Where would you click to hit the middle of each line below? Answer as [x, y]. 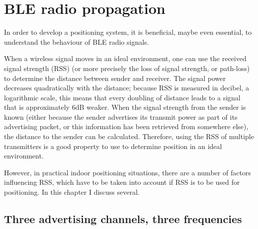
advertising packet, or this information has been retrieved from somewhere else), [126, 126]
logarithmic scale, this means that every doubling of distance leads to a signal [122, 97]
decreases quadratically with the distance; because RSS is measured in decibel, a [127, 88]
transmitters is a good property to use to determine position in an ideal [113, 146]
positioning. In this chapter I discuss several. [72, 192]
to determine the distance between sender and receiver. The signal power [115, 78]
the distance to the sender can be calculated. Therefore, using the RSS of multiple [129, 136]
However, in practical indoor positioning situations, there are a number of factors [128, 172]
